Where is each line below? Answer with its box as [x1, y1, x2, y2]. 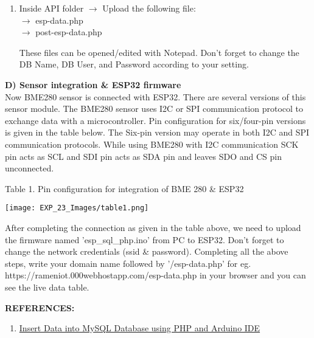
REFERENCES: [5, 301, 75, 314]
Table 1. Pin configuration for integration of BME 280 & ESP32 [5, 182, 244, 195]
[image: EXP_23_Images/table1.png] [5, 204, 149, 213]
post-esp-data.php [35, 26, 102, 38]
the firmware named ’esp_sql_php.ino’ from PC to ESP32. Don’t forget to [5, 233, 284, 246]
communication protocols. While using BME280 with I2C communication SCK [5, 137, 299, 150]
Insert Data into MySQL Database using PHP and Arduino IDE [19, 322, 260, 334]
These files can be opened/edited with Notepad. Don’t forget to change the [19, 46, 299, 58]
